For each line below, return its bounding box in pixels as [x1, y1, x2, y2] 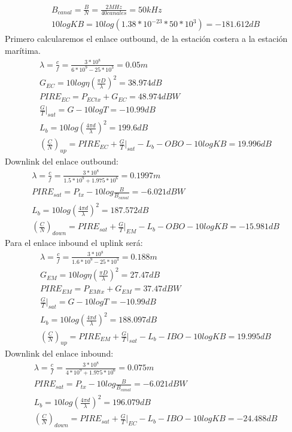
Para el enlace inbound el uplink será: [5, 236, 143, 249]
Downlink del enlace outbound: [5, 155, 119, 168]
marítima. [5, 44, 41, 56]
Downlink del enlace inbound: [5, 347, 114, 360]
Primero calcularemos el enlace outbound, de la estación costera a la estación [5, 32, 288, 45]
